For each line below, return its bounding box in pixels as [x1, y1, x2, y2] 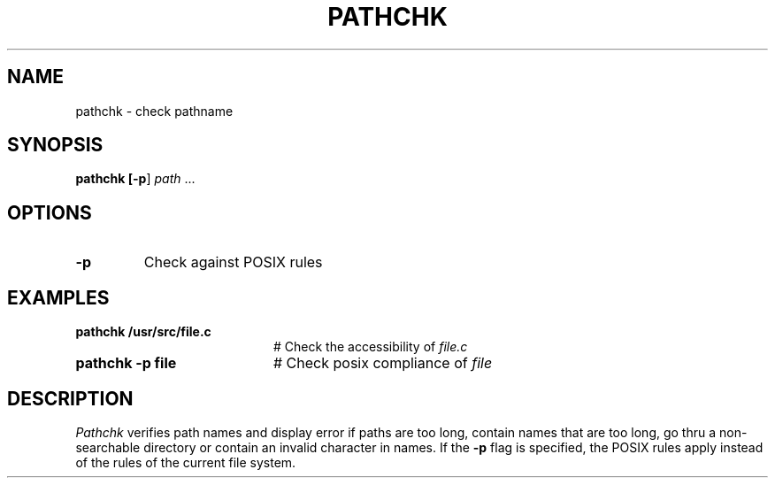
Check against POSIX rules [143, 253, 323, 272]
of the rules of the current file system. [75, 454, 296, 470]
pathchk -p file [75, 354, 177, 373]
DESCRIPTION [7, 387, 134, 410]
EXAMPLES [7, 286, 110, 309]
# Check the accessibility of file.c [273, 339, 468, 355]
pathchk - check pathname [75, 103, 234, 119]
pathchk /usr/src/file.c [75, 324, 211, 340]
